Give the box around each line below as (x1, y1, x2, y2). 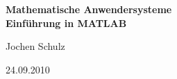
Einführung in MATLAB (6, 15, 127, 30)
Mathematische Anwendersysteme (6, 2, 172, 16)
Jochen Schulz (6, 39, 65, 53)
